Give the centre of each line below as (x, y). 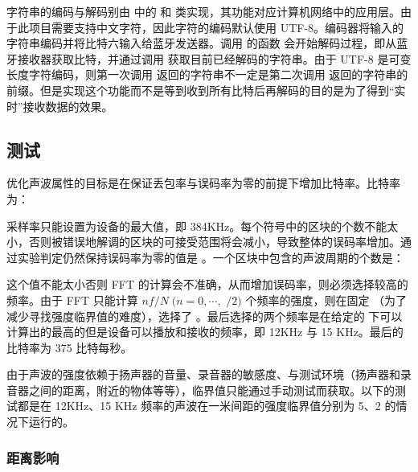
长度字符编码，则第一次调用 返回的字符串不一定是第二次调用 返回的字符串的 (207, 74)
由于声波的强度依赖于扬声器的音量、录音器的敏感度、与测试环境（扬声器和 (203, 374)
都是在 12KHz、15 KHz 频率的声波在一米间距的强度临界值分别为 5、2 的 (207, 406)
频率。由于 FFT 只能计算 (72, 300)
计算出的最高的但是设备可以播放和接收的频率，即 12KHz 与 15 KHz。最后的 (205, 332)
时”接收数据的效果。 (60, 106)
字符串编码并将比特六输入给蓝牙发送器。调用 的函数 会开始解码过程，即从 (202, 43)
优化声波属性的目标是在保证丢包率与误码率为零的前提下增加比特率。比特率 (203, 183)
